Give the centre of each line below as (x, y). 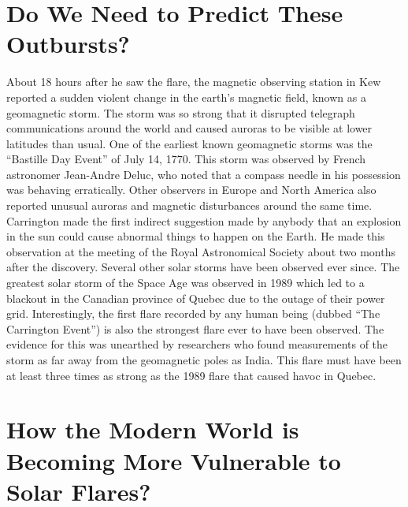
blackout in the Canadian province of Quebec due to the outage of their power (196, 298)
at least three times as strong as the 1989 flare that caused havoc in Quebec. (191, 375)
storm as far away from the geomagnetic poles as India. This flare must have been (204, 360)
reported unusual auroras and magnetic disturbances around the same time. (189, 205)
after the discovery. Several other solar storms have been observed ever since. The (203, 267)
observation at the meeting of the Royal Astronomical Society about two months (201, 251)
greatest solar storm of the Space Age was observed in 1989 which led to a (185, 283)
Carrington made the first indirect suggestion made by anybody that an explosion (204, 220)
